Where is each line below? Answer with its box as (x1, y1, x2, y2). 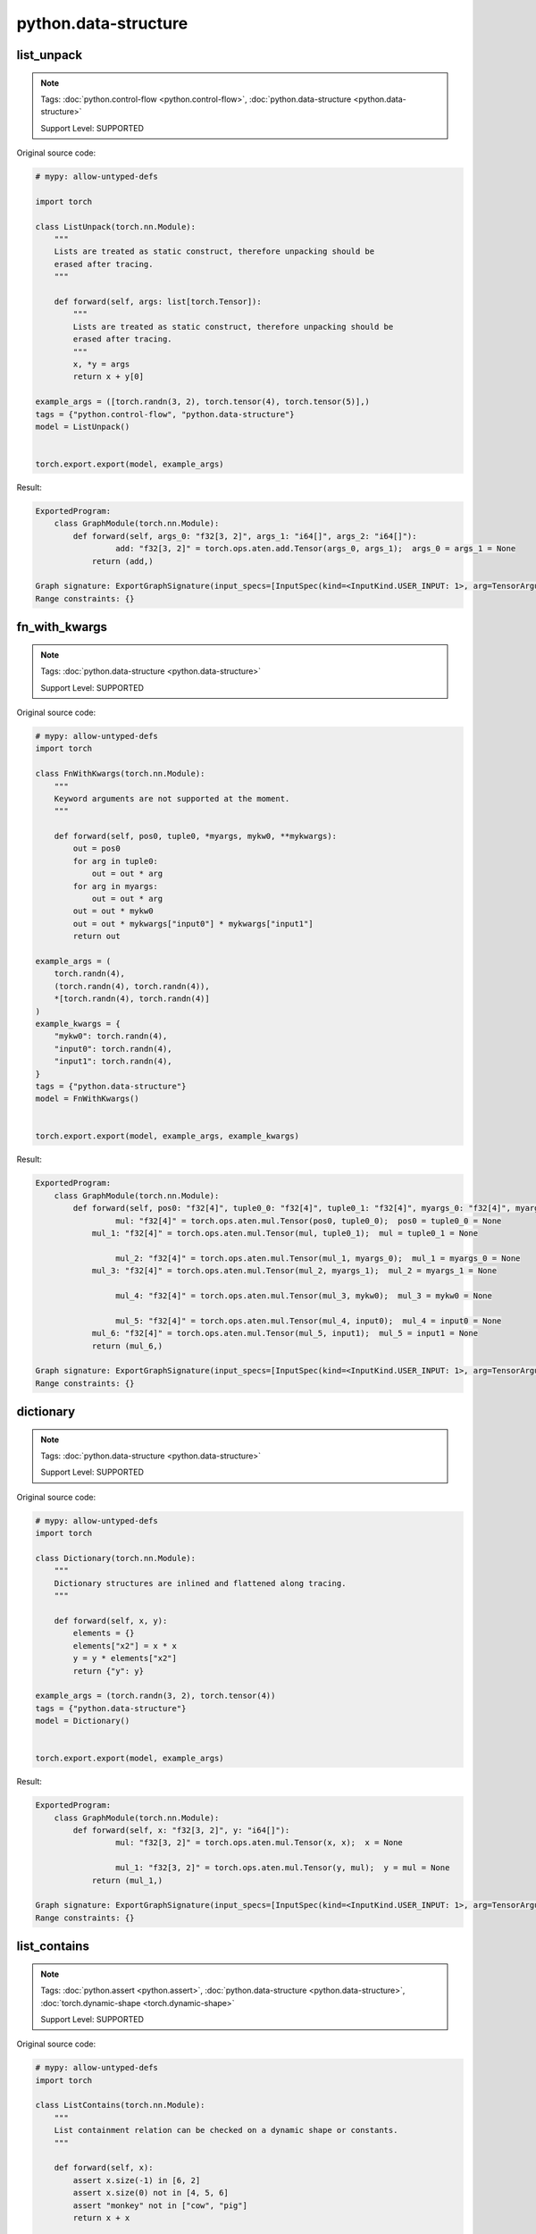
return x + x (72, 2213, 130, 2222)
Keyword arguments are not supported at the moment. (54, 794, 290, 803)
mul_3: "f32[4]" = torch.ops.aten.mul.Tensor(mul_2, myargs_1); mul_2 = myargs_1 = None (91, 1265, 498, 1276)
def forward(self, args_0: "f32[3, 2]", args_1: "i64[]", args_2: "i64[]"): (72, 531, 417, 541)
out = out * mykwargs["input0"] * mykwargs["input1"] (72, 919, 314, 928)
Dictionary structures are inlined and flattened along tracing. (54, 1578, 347, 1588)
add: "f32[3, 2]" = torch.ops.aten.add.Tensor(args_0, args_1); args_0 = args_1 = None (114, 543, 516, 554)
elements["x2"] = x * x (72, 1641, 178, 1650)
